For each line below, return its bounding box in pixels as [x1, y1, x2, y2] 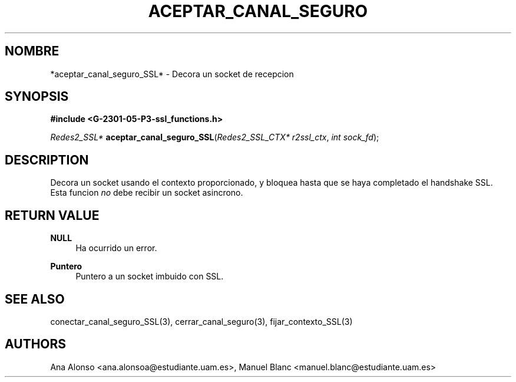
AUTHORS [5, 337, 67, 352]
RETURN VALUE [5, 208, 100, 223]
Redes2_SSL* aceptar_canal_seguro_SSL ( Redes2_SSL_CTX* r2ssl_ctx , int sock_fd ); [50, 132, 379, 143]
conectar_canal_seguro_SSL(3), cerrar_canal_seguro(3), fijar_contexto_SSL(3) [50, 316, 353, 327]
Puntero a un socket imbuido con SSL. [75, 271, 224, 282]
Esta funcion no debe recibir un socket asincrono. [50, 187, 243, 198]
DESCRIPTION [5, 152, 89, 167]
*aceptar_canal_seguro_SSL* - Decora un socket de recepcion [50, 68, 294, 79]
